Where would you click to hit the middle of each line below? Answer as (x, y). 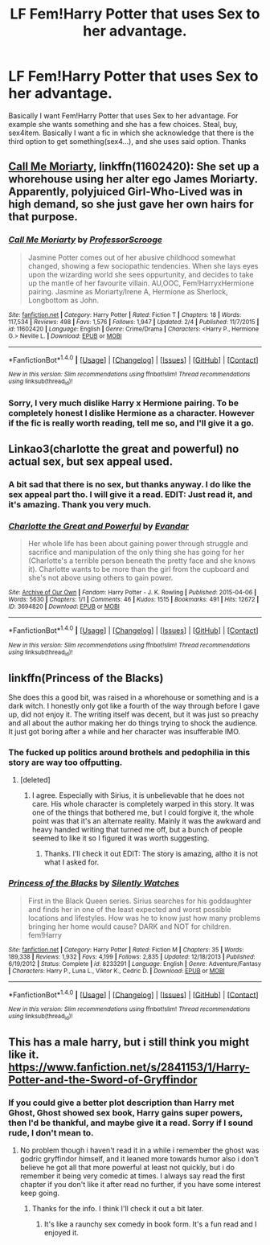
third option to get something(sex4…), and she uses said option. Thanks (127, 141)
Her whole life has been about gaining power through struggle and (138, 544)
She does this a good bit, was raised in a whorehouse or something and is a (134, 697)
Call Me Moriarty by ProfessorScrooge (86, 240)
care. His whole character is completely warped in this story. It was (143, 804)
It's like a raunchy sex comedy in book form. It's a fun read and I (150, 1224)
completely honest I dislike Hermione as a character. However (131, 413)
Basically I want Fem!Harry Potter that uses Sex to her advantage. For (123, 115)
